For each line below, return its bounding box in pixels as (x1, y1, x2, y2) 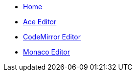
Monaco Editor (23, 48, 70, 56)
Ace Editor (23, 18, 57, 26)
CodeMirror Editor (23, 33, 81, 41)
